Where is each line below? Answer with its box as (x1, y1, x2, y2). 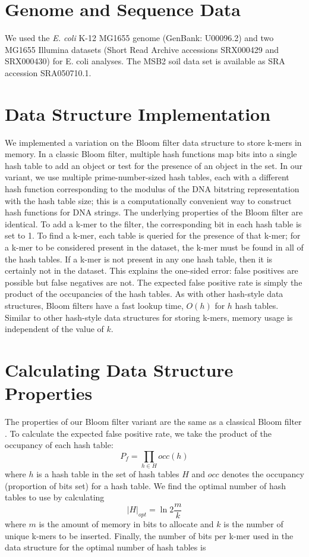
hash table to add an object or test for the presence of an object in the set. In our (5, 159, 302, 171)
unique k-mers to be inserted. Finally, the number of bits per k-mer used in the (5, 529, 294, 542)
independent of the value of (5, 323, 104, 335)
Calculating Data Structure (5, 357, 234, 381)
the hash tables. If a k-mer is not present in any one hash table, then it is (5, 252, 273, 265)
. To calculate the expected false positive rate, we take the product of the (5, 427, 272, 439)
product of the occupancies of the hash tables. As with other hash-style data (5, 287, 283, 300)
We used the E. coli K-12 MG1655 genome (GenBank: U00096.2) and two (5, 32, 274, 44)
